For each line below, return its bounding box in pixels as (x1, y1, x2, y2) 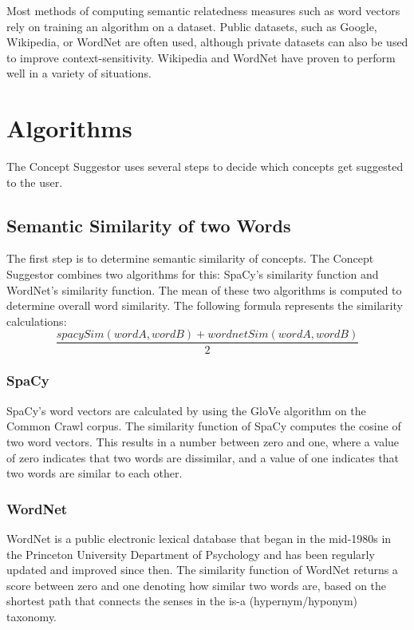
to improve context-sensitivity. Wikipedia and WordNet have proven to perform (6, 49, 396, 65)
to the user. (6, 173, 63, 190)
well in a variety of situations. (6, 65, 152, 81)
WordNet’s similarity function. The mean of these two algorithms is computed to (6, 281, 402, 298)
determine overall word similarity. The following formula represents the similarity (6, 297, 403, 314)
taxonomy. (6, 608, 57, 624)
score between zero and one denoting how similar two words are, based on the (6, 577, 387, 593)
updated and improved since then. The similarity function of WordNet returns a (6, 561, 398, 578)
